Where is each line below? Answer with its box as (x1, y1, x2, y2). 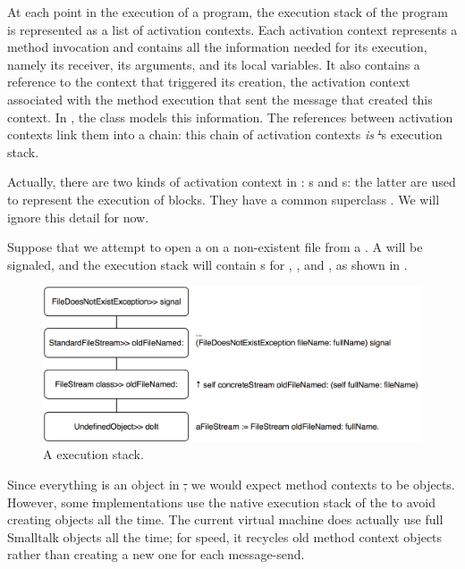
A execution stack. (43, 445, 144, 464)
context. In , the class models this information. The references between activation (7, 107, 453, 126)
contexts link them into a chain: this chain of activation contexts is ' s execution (7, 125, 443, 144)
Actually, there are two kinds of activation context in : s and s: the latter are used (7, 172, 456, 191)
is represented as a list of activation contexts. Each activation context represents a (7, 20, 458, 38)
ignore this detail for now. (7, 207, 149, 226)
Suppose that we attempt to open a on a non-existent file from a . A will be (7, 238, 423, 256)
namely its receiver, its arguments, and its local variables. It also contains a (7, 54, 420, 73)
